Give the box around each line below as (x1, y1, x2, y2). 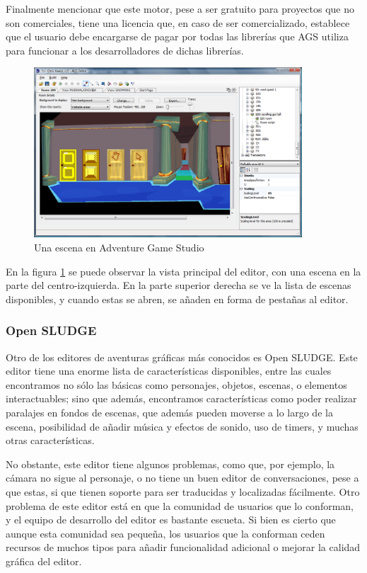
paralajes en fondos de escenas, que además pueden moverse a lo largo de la (6, 404, 333, 419)
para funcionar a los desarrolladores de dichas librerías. (6, 42, 244, 57)
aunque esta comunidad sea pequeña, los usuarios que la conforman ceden (6, 526, 325, 540)
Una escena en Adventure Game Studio (34, 239, 204, 254)
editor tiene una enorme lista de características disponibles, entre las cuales (6, 363, 332, 378)
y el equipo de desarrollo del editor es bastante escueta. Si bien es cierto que (6, 512, 336, 527)
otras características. (6, 433, 95, 448)
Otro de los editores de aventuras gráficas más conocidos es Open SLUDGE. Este (6, 349, 358, 364)
